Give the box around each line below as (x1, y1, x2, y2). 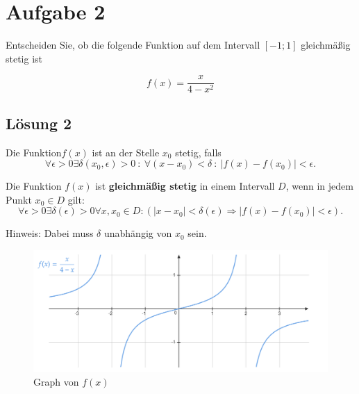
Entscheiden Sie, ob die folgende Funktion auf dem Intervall (6, 38, 260, 52)
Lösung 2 (6, 112, 72, 133)
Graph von (33, 374, 79, 388)
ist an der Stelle (92, 145, 160, 159)
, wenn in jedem (285, 179, 353, 193)
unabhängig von (103, 226, 172, 240)
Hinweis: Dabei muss (6, 226, 94, 240)
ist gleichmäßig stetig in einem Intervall (95, 179, 275, 193)
